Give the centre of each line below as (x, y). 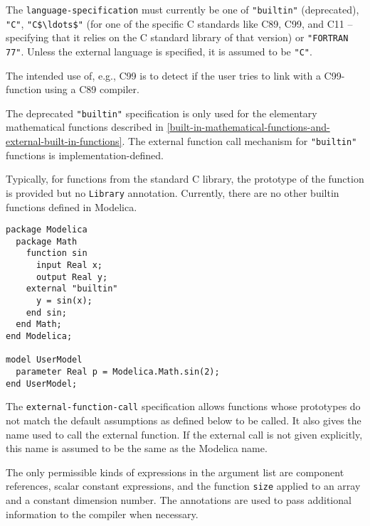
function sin (57, 253)
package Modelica (47, 230)
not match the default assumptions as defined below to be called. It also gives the (184, 420)
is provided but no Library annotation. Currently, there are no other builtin (173, 192)
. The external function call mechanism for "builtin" (239, 141)
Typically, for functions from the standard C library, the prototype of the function (185, 179)
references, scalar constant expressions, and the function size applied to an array (183, 486)
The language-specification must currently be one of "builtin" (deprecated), (183, 9)
